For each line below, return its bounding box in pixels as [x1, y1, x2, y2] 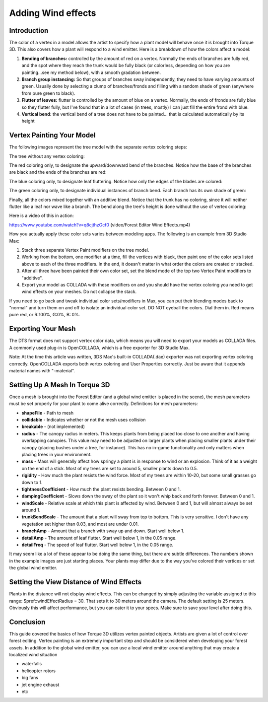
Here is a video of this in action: [9, 212, 74, 218]
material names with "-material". [9, 367, 75, 373]
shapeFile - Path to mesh [21, 410, 74, 416]
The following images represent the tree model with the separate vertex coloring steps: [9, 144, 187, 150]
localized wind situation [9, 651, 58, 657]
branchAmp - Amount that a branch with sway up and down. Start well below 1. [21, 528, 185, 534]
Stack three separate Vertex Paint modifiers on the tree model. [21, 247, 149, 253]
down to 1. [21, 479, 43, 485]
